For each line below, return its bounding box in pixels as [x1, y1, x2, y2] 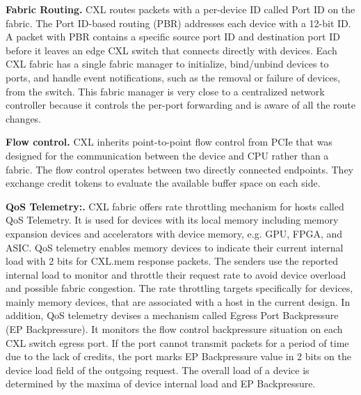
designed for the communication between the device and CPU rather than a [6, 148, 329, 162]
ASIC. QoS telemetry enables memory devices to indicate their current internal [6, 240, 344, 254]
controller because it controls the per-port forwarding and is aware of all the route [6, 98, 356, 112]
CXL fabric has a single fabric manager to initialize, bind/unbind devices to [6, 56, 329, 71]
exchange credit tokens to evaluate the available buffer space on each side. [6, 176, 321, 190]
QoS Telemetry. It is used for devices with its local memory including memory [6, 212, 339, 227]
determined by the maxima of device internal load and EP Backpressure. [6, 376, 316, 391]
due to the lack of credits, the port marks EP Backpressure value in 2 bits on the [6, 349, 351, 364]
